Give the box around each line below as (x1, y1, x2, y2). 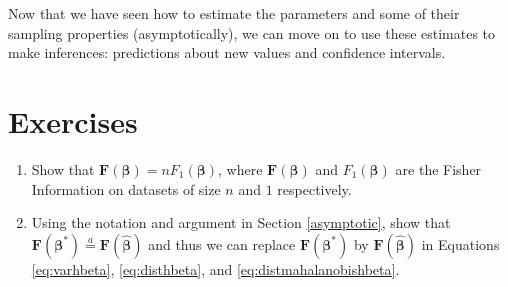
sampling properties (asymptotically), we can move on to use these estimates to (8, 22, 496, 43)
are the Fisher (395, 158, 482, 179)
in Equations (421, 233, 500, 254)
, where (218, 158, 263, 179)
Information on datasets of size (31, 178, 221, 199)
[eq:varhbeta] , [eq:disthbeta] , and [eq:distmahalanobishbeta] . (31, 258, 400, 279)
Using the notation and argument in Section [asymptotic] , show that (31, 212, 451, 233)
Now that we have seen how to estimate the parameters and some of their (8, 3, 460, 23)
